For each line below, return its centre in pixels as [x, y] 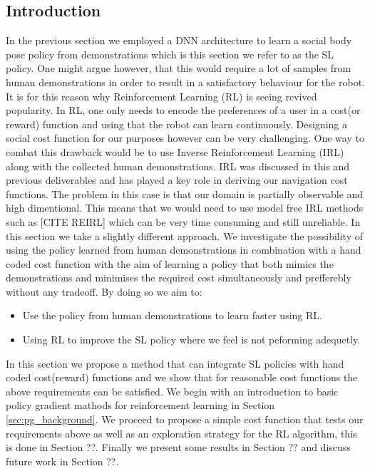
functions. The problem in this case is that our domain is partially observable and [185, 193]
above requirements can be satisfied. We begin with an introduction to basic [172, 391]
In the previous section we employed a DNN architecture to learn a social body [179, 40]
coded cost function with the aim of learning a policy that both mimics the [170, 263]
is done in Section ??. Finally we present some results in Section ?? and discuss [178, 447]
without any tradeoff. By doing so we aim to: [104, 291]
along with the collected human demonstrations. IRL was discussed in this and [178, 166]
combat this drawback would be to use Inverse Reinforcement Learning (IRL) [175, 151]
